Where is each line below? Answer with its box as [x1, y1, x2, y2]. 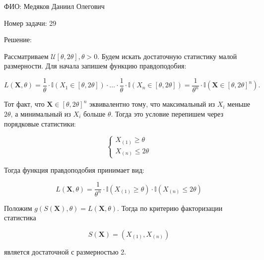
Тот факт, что [4, 99, 45, 109]
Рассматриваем [4, 51, 49, 61]
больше [83, 108, 106, 119]
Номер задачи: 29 [4, 17, 57, 28]
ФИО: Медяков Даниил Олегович [4, 1, 105, 11]
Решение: [4, 34, 32, 45]
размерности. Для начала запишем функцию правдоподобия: [4, 61, 187, 71]
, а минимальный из [10, 108, 71, 119]
